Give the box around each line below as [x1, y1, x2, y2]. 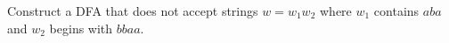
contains [373, 2, 420, 19]
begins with [49, 18, 113, 37]
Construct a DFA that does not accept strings [7, 2, 258, 19]
